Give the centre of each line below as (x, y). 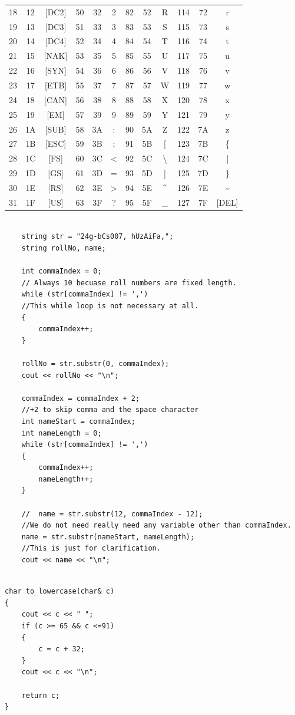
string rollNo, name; (64, 248)
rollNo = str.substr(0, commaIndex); (95, 363)
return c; (41, 695)
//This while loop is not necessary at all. (110, 306)
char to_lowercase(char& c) (60, 592)
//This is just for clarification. (91, 548)
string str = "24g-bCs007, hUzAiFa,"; (97, 237)
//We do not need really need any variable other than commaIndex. (156, 525)
